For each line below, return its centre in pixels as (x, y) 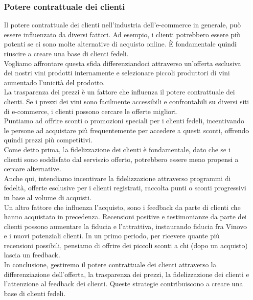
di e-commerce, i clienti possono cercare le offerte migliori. (91, 111)
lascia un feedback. (32, 255)
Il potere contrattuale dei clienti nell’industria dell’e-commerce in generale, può (123, 25)
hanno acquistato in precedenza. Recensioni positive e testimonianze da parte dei (126, 217)
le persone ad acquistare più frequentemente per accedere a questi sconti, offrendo (126, 130)
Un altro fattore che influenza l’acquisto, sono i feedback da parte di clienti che (122, 207)
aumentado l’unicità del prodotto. (55, 82)
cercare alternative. (33, 169)
